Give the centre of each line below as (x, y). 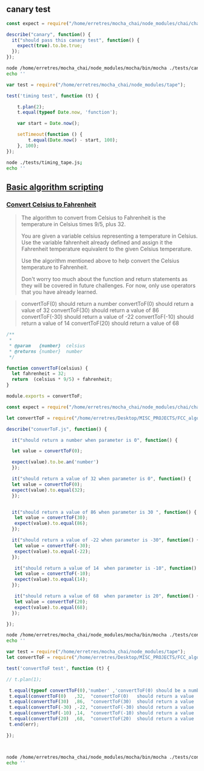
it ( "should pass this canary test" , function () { (76, 40)
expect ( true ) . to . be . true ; (50, 46)
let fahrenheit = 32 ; (39, 374)
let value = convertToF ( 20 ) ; (51, 602)
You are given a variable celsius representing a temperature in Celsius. (109, 236)
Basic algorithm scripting (55, 187)
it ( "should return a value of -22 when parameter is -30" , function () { (106, 540)
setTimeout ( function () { (50, 135)
